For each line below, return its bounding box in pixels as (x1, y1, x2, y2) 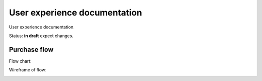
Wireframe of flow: (9, 67, 47, 73)
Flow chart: (9, 58, 32, 64)
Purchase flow (9, 45, 54, 54)
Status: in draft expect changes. (9, 33, 74, 39)
